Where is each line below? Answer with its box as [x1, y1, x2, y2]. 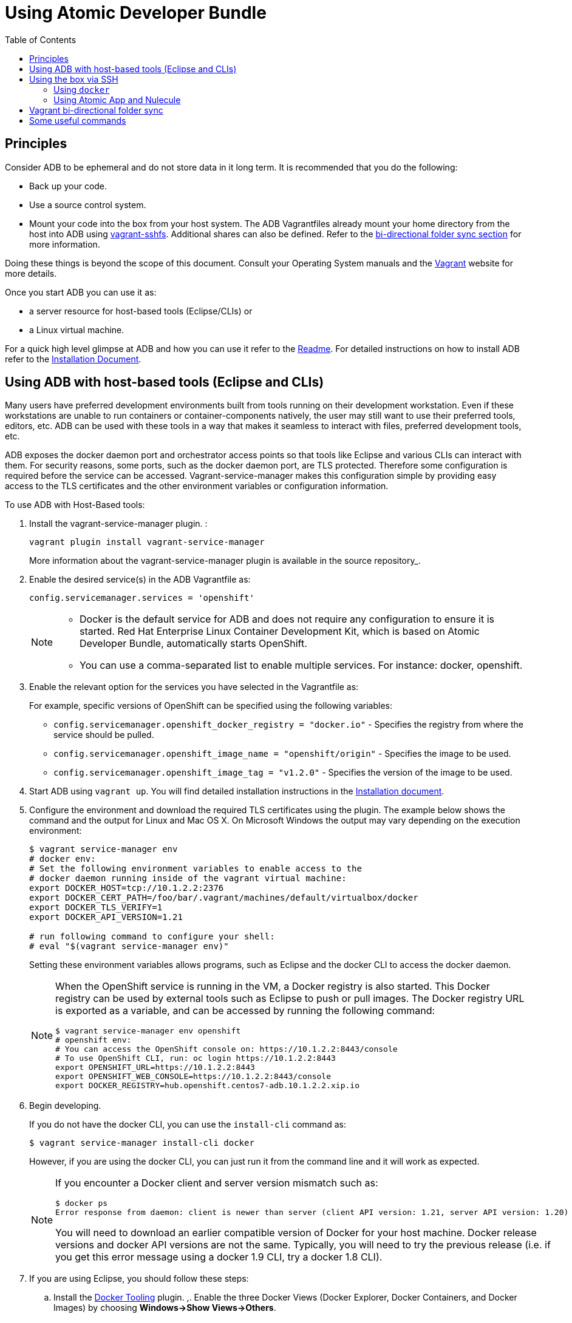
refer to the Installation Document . [5, 353, 141, 364]
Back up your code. [29, 180, 107, 191]
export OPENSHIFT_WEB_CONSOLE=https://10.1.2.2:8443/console [55, 1072, 332, 1081]
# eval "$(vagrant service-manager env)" [29, 941, 229, 952]
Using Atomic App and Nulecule [53, 94, 181, 105]
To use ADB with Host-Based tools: [5, 499, 145, 510]
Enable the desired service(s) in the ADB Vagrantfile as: [29, 574, 251, 585]
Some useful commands [29, 115, 126, 126]
